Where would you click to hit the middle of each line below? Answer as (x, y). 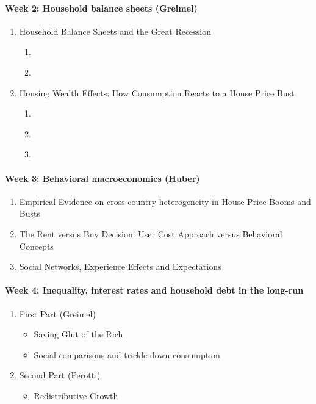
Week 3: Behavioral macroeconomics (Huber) (102, 178)
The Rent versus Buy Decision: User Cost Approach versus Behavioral (151, 233)
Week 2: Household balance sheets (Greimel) (101, 8)
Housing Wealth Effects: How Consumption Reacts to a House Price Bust (157, 92)
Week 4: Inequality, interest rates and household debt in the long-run (154, 290)
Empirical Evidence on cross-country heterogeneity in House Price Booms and (165, 201)
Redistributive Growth (76, 395)
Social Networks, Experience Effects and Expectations (120, 266)
